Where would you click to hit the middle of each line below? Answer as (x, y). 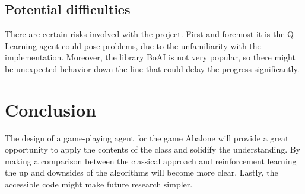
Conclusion (51, 109)
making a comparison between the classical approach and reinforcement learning (151, 161)
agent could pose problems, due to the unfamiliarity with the (150, 45)
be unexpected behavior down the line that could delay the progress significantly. (152, 68)
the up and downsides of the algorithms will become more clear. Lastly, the (142, 172)
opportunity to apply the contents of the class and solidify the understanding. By (153, 149)
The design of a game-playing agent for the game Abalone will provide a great (147, 138)
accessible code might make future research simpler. (99, 184)
